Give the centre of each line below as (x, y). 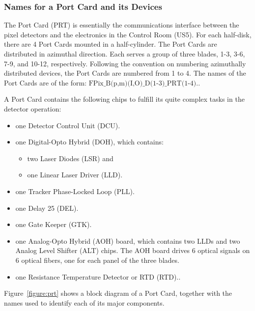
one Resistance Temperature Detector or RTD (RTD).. (98, 276)
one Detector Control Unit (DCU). (68, 125)
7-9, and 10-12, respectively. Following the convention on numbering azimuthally (125, 63)
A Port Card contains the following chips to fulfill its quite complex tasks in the (124, 99)
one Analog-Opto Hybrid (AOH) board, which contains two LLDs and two (128, 240)
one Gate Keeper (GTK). (54, 224)
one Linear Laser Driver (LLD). (75, 175)
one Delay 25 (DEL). (47, 208)
